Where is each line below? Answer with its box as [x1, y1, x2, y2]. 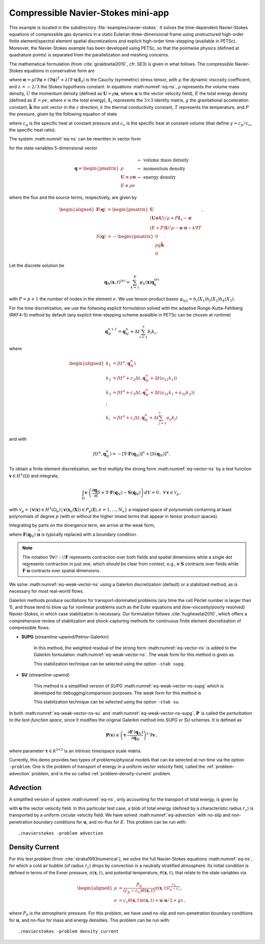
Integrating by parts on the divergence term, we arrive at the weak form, [9, 523, 156, 528]
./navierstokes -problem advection [18, 831, 104, 836]
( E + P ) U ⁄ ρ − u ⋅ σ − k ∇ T [150, 225, 202, 231]
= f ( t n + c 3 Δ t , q [112, 389, 146, 397]
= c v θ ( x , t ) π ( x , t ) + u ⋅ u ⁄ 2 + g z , [118, 897, 186, 904]
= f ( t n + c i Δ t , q [112, 414, 145, 421]
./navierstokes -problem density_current [18, 929, 119, 934]
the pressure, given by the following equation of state [9, 111, 117, 117]
